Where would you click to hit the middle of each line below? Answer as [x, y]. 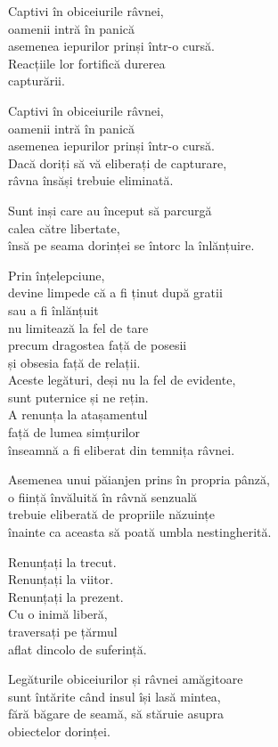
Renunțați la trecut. [62, 561]
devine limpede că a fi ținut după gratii [115, 292]
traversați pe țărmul [63, 631]
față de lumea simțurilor [74, 432]
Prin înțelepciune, [57, 275]
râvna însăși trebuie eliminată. [91, 180]
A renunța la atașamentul [78, 414]
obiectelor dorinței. [59, 731]
